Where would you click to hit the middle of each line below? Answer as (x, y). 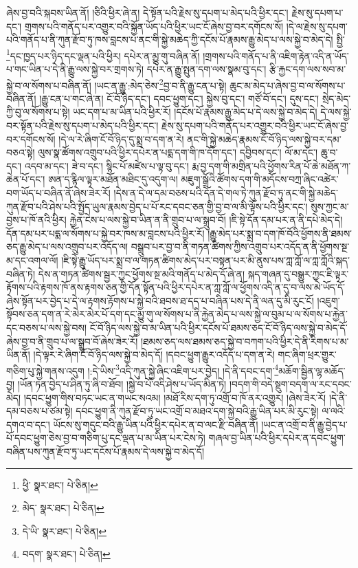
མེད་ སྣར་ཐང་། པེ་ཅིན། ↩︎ (63, 508)
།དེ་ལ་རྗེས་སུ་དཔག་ (317, 26)
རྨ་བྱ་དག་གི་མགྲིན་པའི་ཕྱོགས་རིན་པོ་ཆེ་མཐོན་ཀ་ (271, 165)
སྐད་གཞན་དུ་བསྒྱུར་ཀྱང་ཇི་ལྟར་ (298, 273)
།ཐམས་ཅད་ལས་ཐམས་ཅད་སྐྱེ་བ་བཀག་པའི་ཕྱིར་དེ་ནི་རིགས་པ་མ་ (245, 341)
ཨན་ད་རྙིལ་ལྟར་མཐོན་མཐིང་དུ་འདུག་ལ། (113, 179)
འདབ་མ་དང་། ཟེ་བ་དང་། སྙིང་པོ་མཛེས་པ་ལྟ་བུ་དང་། (107, 165)
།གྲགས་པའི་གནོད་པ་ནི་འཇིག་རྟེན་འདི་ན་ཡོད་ (276, 55)
